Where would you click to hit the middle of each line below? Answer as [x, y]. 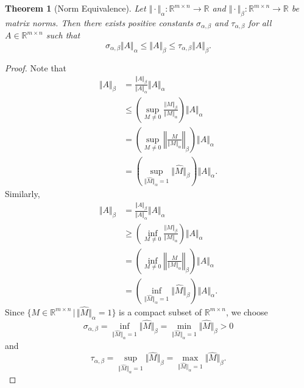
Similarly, [23, 194]
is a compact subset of [161, 311]
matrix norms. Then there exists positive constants [99, 22]
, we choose [247, 311]
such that [63, 35]
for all [260, 22]
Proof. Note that [36, 67]
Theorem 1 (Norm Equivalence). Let [76, 8]
